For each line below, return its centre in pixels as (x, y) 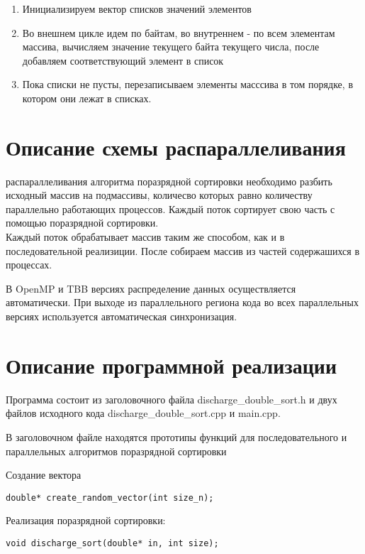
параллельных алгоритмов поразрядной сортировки (116, 451)
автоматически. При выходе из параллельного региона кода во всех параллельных (182, 302)
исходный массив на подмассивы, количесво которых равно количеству (159, 195)
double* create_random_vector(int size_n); (110, 498)
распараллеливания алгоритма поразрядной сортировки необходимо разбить (169, 181)
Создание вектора (44, 475)
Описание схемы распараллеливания (176, 147)
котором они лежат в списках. (87, 98)
